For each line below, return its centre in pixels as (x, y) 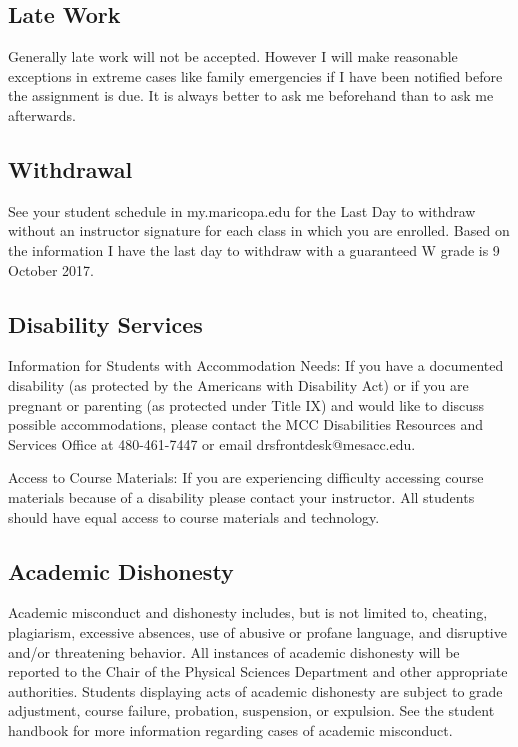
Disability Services (105, 323)
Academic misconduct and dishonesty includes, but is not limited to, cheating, (248, 612)
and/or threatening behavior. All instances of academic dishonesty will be (234, 651)
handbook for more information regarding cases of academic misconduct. (230, 729)
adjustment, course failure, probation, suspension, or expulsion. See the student (251, 710)
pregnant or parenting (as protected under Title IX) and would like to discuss (246, 404)
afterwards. (42, 114)
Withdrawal (70, 168)
